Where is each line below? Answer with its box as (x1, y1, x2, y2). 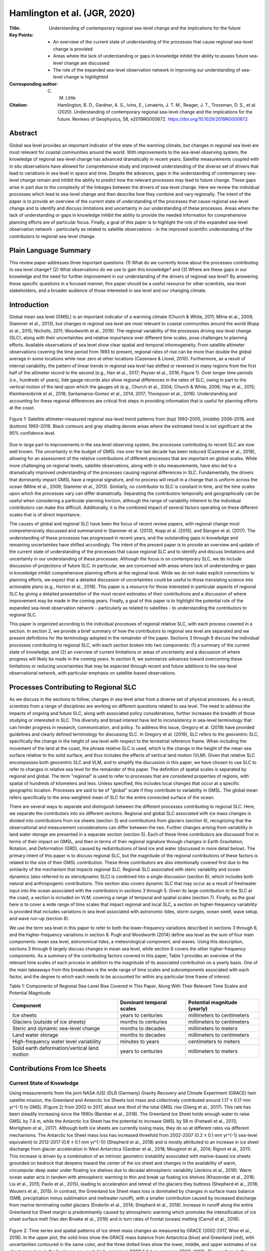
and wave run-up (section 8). (9, 916, 69, 922)
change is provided (53, 46, 93, 52)
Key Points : (9, 32, 33, 38)
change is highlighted (63, 74, 108, 80)
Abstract (9, 129, 37, 138)
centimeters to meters (188, 1038, 240, 1045)
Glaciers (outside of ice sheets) (12, 1018, 86, 1025)
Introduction (9, 300, 49, 309)
